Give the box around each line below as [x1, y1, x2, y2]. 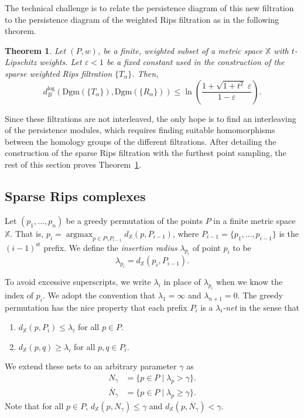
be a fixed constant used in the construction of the [106, 56, 285, 68]
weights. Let [39, 56, 82, 68]
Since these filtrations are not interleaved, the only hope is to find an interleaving [5, 112, 296, 124]
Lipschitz [5, 56, 37, 68]
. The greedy [237, 288, 283, 301]
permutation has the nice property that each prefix [5, 301, 187, 313]
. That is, [10, 227, 44, 239]
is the [279, 227, 299, 239]
